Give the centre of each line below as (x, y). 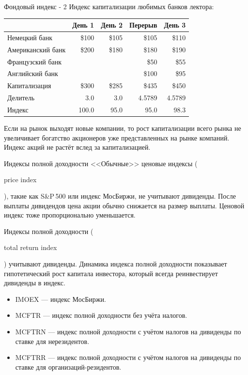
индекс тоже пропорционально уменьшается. (70, 215)
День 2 (112, 25)
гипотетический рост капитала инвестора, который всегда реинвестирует (111, 273)
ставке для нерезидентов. (52, 341)
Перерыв (143, 25)
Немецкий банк (30, 37)
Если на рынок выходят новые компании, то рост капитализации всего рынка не (123, 128)
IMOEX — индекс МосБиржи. (61, 299)
